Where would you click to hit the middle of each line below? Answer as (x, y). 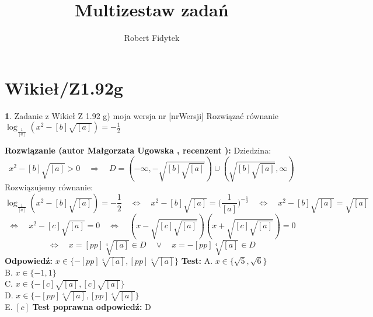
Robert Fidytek (152, 38)
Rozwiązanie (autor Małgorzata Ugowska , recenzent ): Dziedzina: (138, 150)
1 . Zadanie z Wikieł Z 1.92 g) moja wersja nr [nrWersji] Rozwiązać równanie (142, 115)
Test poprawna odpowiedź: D (92, 306)
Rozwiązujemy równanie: (49, 187)
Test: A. (197, 260)
